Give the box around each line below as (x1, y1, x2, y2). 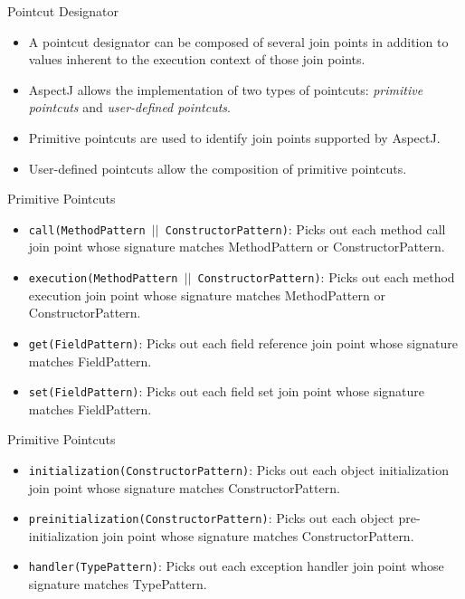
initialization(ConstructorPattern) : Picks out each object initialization (28, 460, 449, 479)
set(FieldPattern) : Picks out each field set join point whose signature (28, 382, 425, 401)
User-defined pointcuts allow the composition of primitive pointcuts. (28, 158, 407, 177)
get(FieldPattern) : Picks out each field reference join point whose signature (28, 333, 458, 352)
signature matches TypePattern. (28, 575, 207, 594)
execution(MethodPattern (28, 272, 178, 285)
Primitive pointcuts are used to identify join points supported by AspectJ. (28, 128, 441, 147)
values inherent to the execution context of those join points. (28, 50, 365, 69)
